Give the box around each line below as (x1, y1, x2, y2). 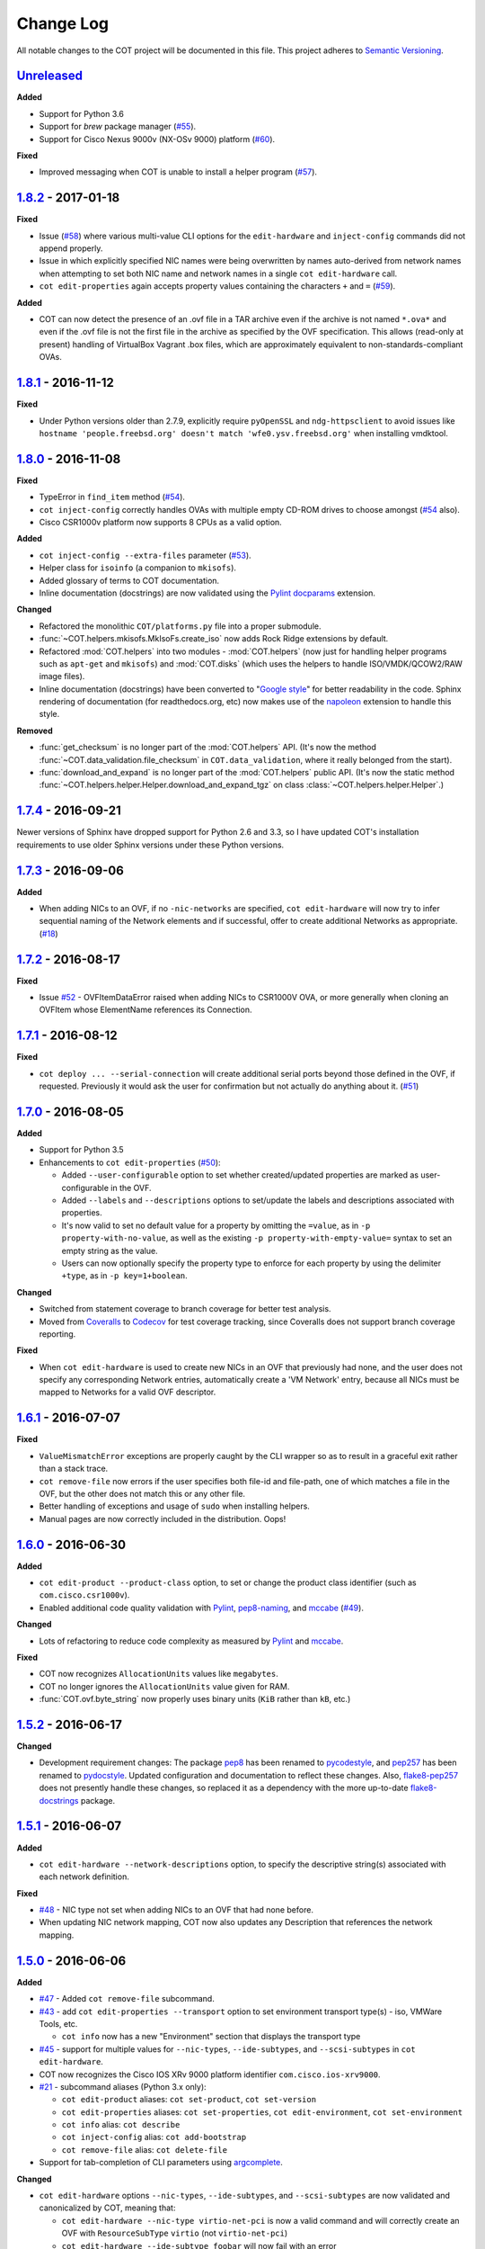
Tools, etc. (39, 2018, 78, 2029)
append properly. (39, 243, 103, 254)
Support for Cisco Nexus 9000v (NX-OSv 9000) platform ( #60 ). (39, 133, 276, 144)
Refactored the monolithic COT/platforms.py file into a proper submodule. (39, 621, 322, 632)
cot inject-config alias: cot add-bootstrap (61, 2132, 247, 2143)
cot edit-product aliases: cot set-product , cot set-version (61, 2094, 317, 2105)
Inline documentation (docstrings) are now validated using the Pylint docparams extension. (39, 587, 376, 598)
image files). (39, 671, 85, 682)
